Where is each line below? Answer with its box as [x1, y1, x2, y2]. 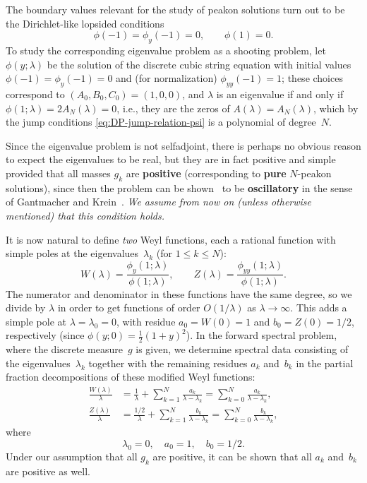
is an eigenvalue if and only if [216, 86, 344, 101]
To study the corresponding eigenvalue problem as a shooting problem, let [6, 42, 326, 57]
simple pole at [6, 314, 67, 328]
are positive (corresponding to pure [126, 165, 287, 180]
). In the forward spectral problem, [186, 328, 337, 342]
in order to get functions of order [57, 300, 200, 315]
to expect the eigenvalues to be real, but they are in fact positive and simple [6, 152, 336, 167]
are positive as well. [6, 463, 90, 478]
